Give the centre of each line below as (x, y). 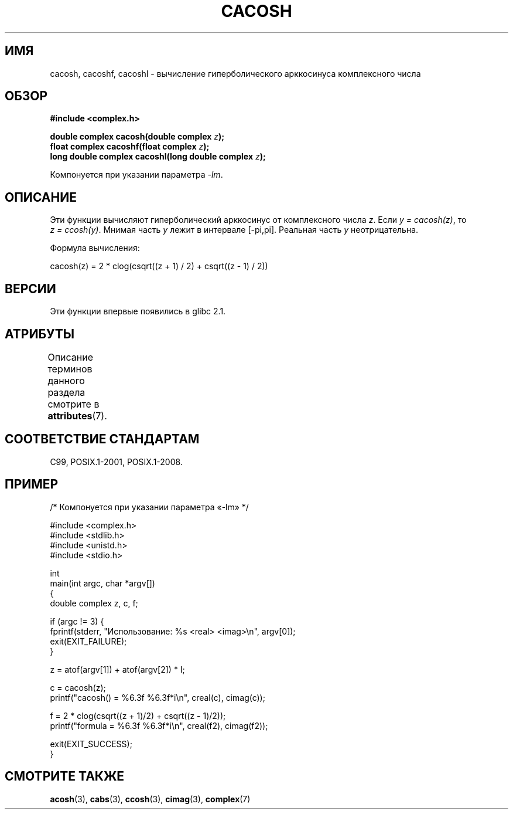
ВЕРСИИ (30, 289)
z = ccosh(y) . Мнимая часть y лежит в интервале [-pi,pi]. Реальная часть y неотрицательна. (234, 230)
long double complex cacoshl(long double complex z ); (158, 157)
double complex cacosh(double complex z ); (137, 137)
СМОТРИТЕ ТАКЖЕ (65, 776)
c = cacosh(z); (78, 687)
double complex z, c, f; (94, 603)
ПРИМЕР (32, 484)
